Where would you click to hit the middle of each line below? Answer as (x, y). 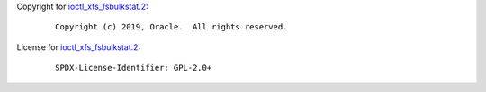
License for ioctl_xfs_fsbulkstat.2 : (79, 47)
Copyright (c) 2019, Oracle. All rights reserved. (171, 27)
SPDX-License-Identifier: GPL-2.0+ (134, 68)
